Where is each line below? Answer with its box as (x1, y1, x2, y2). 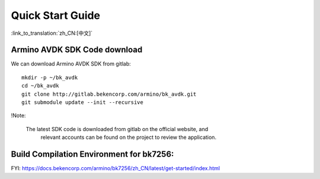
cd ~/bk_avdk (21, 83, 59, 89)
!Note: (11, 112, 26, 119)
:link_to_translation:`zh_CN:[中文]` (11, 30, 93, 37)
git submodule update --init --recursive (21, 99, 143, 106)
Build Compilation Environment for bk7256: (11, 149, 174, 159)
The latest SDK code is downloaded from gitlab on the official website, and (25, 125, 209, 132)
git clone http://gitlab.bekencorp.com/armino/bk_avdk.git (21, 90, 197, 97)
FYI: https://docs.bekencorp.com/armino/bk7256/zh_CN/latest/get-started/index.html (11, 165, 220, 172)
